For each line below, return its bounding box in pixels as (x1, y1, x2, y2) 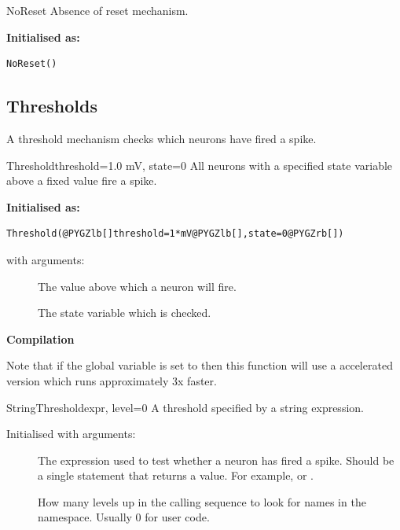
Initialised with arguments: (6, 425, 136, 442)
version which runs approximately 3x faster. (6, 372, 217, 388)
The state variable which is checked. (38, 304, 211, 321)
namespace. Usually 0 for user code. (38, 509, 210, 525)
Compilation (6, 330, 75, 347)
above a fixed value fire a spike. (6, 172, 157, 189)
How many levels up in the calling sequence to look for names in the (38, 493, 366, 510)
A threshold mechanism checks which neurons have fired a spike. (6, 130, 317, 146)
